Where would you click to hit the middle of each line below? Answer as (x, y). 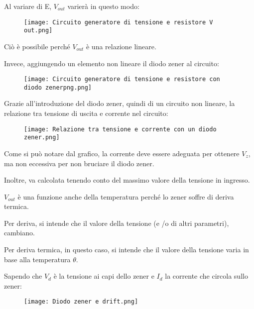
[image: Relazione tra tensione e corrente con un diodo (120, 129)
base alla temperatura (37, 259)
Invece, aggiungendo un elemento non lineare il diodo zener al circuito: (112, 63)
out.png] (38, 31)
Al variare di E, (28, 6)
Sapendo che (23, 276)
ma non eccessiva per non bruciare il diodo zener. (79, 163)
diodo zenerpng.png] (58, 87)
